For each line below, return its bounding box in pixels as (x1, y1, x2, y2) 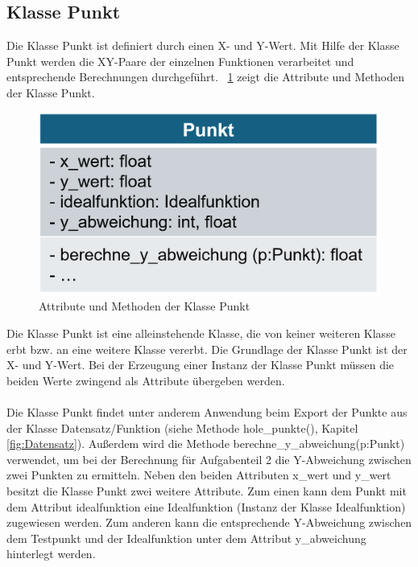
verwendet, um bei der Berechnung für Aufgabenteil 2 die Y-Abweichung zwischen (6, 450, 412, 467)
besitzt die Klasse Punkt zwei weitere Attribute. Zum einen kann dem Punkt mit (6, 483, 407, 499)
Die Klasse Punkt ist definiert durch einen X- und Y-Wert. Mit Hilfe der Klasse (6, 37, 399, 54)
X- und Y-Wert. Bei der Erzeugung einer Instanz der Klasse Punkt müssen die (6, 356, 395, 373)
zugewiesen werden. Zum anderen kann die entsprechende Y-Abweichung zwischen (6, 514, 412, 531)
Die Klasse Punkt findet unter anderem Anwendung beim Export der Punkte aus (6, 404, 408, 421)
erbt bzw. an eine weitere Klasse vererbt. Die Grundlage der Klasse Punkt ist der (6, 340, 408, 357)
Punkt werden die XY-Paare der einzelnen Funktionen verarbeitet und (6, 52, 354, 69)
